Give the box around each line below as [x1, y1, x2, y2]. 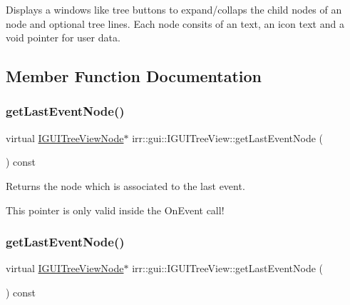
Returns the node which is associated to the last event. [6, 178, 245, 193]
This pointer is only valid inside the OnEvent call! [6, 202, 225, 217]
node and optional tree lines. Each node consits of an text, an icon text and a [6, 16, 344, 31]
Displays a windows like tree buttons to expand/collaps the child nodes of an [6, 2, 342, 16]
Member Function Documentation [6, 65, 262, 87]
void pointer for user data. [6, 30, 120, 45]
